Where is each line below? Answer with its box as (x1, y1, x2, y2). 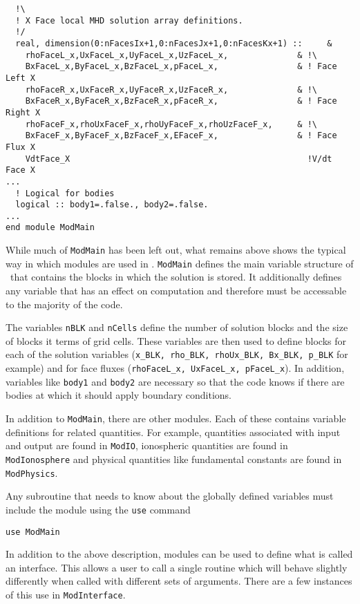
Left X (6, 73, 35, 83)
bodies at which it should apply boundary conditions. (6, 388, 232, 402)
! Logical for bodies (15, 188, 115, 198)
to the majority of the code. (6, 296, 123, 311)
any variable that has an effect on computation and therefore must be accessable (6, 283, 347, 298)
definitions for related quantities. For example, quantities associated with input (6, 424, 341, 439)
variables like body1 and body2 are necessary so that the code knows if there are (6, 374, 345, 388)
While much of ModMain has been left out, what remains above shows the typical (6, 243, 346, 257)
